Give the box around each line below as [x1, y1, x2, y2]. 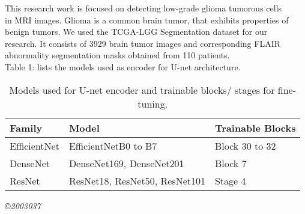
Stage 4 [214, 173, 246, 188]
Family [10, 120, 43, 135]
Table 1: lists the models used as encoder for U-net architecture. [5, 60, 241, 73]
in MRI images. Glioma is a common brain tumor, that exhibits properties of [5, 13, 289, 26]
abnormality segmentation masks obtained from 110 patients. [5, 49, 230, 61]
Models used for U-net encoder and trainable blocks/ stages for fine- [9, 82, 296, 97]
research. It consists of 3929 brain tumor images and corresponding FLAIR [5, 37, 280, 49]
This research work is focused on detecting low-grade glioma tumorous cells [5, 2, 282, 14]
